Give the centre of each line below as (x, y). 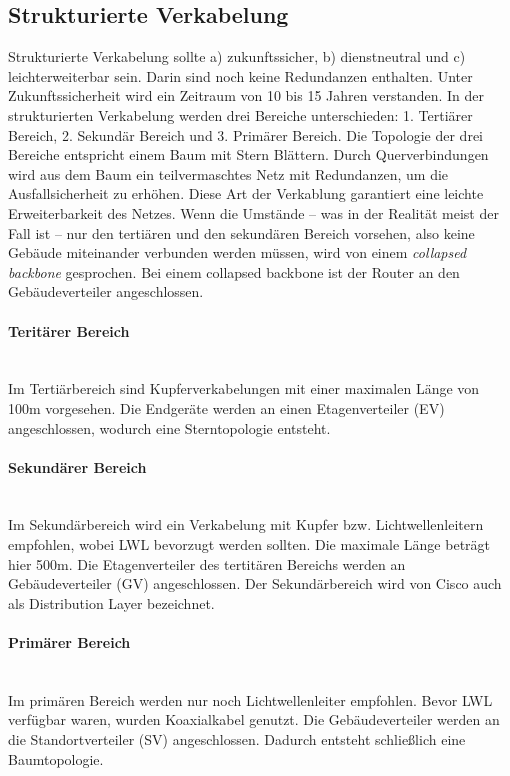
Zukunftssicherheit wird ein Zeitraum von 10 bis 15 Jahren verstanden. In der (246, 95)
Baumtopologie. (56, 758)
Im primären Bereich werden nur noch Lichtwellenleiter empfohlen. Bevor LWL (250, 699)
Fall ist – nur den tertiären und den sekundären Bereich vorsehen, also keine (241, 232)
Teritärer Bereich (69, 330)
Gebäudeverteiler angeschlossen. (106, 291)
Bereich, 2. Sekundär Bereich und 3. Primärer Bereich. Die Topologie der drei (245, 134)
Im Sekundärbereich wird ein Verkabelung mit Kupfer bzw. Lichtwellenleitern (246, 524)
